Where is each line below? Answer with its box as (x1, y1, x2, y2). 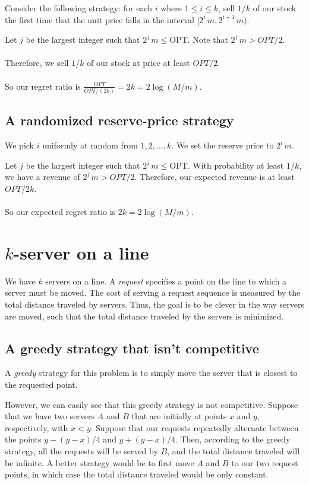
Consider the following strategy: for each (5, 2, 152, 14)
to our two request (231, 456, 298, 469)
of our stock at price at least (87, 56, 190, 69)
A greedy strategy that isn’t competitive (5, 339, 259, 357)
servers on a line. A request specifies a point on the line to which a (45, 274, 287, 287)
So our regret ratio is (5, 80, 81, 92)
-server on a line (13, 240, 149, 264)
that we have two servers (5, 410, 95, 422)
